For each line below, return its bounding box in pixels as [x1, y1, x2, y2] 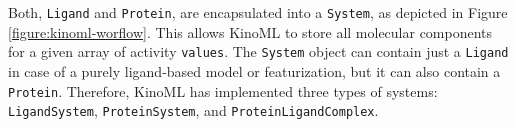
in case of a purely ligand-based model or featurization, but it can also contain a [8, 60, 501, 81]
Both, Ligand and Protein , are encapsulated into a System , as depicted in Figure [8, 2, 508, 22]
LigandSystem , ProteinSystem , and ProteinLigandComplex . [8, 100, 379, 121]
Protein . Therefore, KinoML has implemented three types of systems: [8, 80, 438, 101]
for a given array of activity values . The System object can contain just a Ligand [8, 41, 509, 62]
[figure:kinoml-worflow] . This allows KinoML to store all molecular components [8, 21, 493, 42]
